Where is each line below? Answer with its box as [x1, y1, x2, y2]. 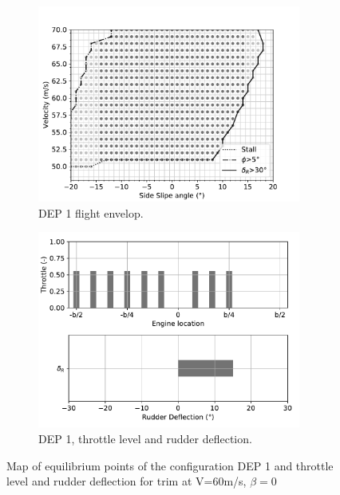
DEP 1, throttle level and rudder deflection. [38, 430, 252, 446]
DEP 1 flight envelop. [38, 204, 144, 221]
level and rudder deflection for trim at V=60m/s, [6, 473, 247, 489]
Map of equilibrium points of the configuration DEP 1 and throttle [6, 457, 334, 473]
